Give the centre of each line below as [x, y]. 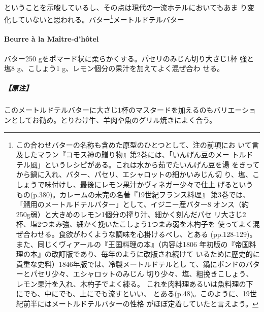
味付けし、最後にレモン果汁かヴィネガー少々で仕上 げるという [149, 184]
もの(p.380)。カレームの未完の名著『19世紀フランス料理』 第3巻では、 [133, 194]
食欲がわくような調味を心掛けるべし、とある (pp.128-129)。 [158, 234]
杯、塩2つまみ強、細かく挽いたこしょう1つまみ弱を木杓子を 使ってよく [134, 224]
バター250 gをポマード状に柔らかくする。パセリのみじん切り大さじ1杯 [121, 58]
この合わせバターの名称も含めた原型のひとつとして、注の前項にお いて [134, 144]
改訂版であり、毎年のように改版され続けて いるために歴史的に [156, 254]
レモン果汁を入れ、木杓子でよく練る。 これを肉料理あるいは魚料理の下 [135, 283]
